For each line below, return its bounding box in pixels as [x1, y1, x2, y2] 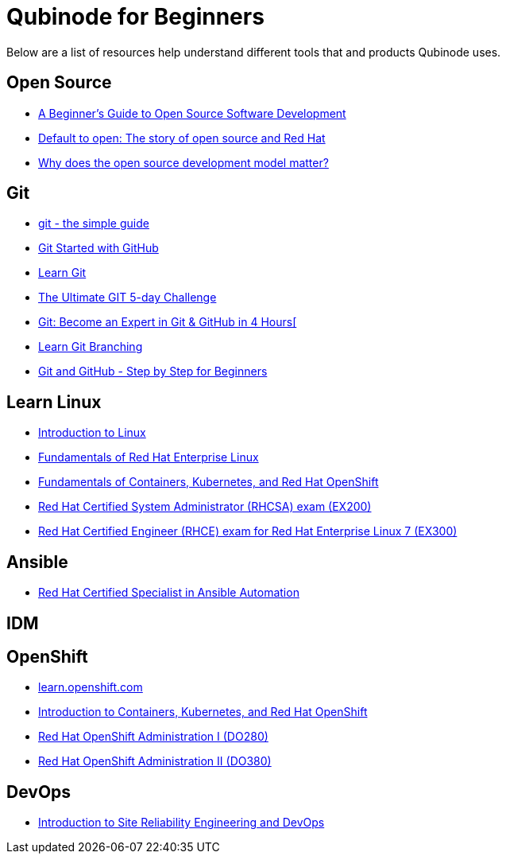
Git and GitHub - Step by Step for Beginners [38, 364, 268, 379]
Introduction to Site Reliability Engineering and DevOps [38, 815, 325, 830]
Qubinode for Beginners [6, 3, 265, 30]
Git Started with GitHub [38, 241, 159, 255]
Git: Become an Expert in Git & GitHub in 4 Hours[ [38, 315, 297, 329]
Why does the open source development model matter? [38, 155, 329, 169]
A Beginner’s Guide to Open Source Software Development [38, 106, 346, 120]
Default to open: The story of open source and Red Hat [38, 130, 326, 145]
